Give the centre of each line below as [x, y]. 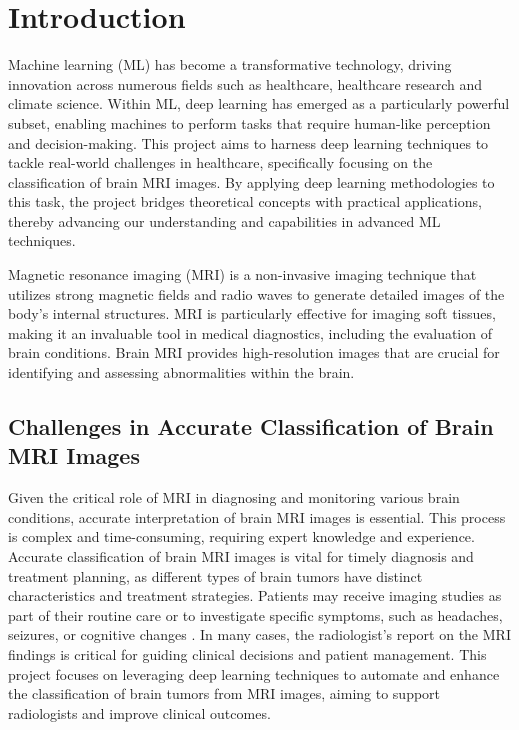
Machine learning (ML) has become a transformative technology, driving [230, 64]
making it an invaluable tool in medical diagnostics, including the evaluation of [250, 332]
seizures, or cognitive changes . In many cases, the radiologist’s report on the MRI [259, 634]
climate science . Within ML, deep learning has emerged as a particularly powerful [259, 103]
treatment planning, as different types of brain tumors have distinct [215, 575]
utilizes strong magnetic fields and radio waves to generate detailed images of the [256, 293]
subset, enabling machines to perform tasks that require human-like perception [249, 122]
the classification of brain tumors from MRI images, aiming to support [224, 693]
